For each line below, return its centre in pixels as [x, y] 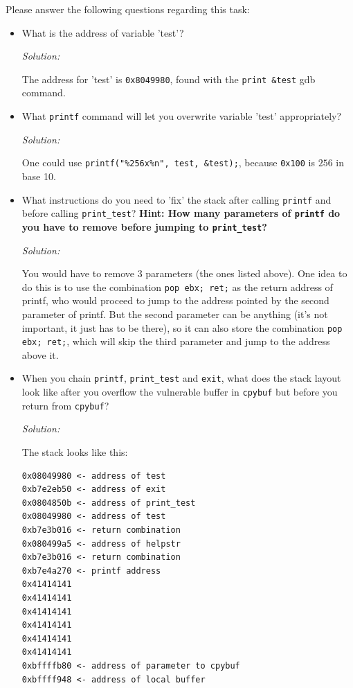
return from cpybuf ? [65, 405]
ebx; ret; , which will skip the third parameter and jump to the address [176, 341]
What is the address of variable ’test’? [103, 32]
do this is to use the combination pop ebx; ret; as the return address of [177, 286]
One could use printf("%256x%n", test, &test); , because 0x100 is [169, 162]
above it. [40, 354]
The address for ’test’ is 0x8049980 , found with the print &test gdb [169, 79]
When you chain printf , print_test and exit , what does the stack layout [181, 378]
